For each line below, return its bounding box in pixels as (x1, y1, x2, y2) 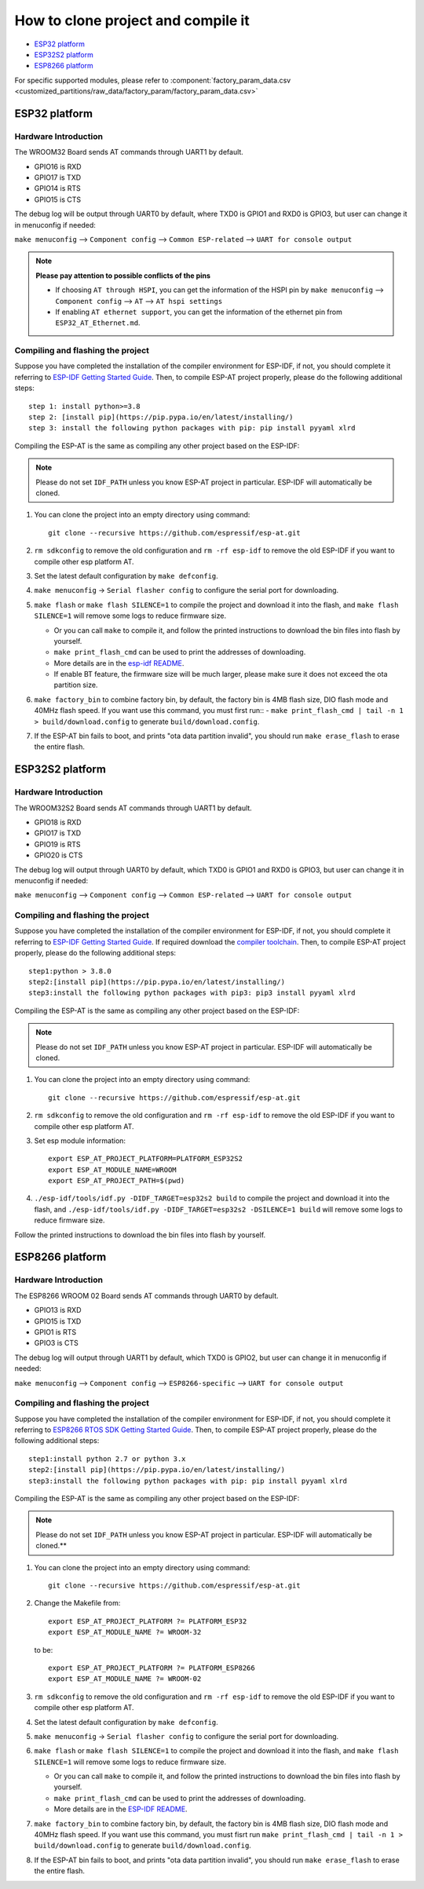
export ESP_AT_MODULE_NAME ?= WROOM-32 (48, 1628, 202, 1637)
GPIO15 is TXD (34, 1316, 82, 1326)
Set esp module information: (34, 1135, 126, 1145)
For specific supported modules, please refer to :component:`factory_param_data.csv (14, 75, 291, 85)
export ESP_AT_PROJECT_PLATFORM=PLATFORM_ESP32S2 (48, 1154, 243, 1164)
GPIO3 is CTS (34, 1339, 79, 1348)
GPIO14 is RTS (34, 184, 82, 193)
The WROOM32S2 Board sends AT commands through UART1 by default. (14, 803, 253, 813)
